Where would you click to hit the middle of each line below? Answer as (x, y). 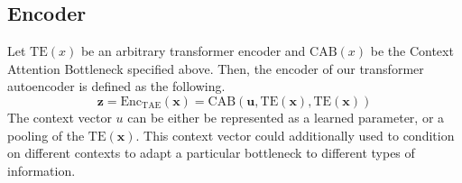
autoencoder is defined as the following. (116, 86)
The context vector (60, 117)
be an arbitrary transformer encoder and (193, 51)
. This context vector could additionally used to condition (295, 135)
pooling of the (46, 135)
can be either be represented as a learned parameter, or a (286, 117)
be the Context (412, 51)
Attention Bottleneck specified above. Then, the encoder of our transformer (216, 68)
